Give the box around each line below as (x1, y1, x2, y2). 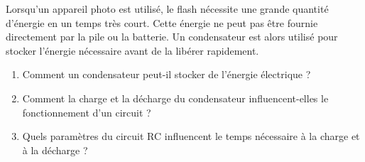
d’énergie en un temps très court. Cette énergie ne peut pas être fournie (6, 15, 318, 30)
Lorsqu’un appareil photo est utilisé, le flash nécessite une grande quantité (6, 1, 329, 16)
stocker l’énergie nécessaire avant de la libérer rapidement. (6, 43, 259, 58)
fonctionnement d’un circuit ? (22, 104, 151, 119)
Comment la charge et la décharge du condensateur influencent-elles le (22, 90, 329, 105)
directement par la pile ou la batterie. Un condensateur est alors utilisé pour (6, 29, 338, 44)
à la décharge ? (22, 142, 88, 157)
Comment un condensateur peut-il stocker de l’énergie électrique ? (22, 67, 311, 82)
